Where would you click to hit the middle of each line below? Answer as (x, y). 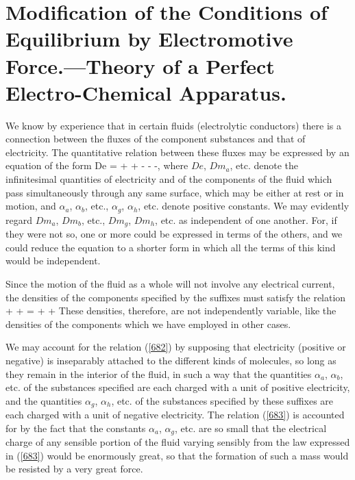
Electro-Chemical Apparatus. (146, 92)
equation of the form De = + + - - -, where (97, 165)
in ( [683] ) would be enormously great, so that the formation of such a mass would (177, 455)
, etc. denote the (264, 165)
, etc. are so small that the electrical (250, 428)
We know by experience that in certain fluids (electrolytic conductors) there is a (174, 125)
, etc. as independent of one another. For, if (246, 219)
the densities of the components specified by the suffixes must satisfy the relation (176, 297)
